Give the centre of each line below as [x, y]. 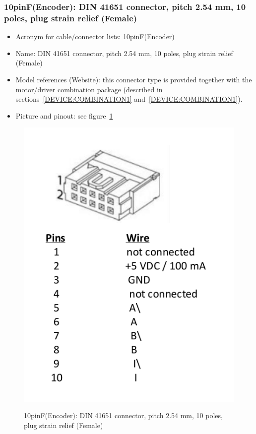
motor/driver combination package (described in [89, 89]
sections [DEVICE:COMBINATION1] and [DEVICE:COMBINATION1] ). [129, 99]
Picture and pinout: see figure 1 [64, 115]
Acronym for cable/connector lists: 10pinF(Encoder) [95, 36]
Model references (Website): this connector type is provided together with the [134, 79]
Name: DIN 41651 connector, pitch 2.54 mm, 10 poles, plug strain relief [124, 53]
